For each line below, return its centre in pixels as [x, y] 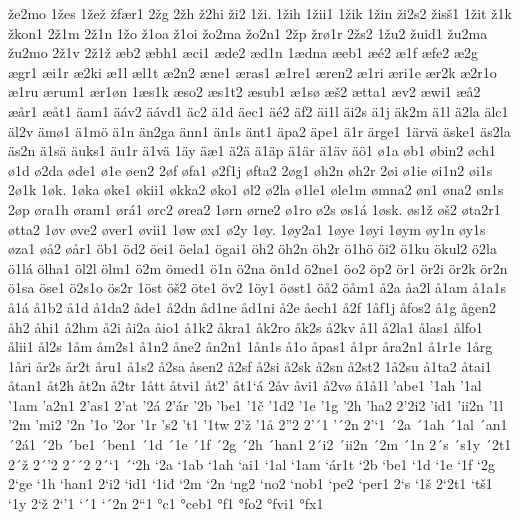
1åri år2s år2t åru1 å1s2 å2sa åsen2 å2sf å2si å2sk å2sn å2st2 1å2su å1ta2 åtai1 [250, 365]
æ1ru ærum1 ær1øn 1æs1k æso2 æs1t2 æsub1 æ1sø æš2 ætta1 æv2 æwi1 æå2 [244, 91]
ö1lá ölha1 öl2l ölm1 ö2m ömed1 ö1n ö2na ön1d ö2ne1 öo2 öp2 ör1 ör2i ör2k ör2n [258, 267]
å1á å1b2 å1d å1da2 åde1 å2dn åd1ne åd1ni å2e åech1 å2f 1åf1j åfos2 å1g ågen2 [252, 306]
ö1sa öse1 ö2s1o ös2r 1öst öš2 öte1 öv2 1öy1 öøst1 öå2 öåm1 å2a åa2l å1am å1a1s [257, 287]
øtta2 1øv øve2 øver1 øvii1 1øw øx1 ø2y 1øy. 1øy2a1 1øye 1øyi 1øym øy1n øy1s [247, 228]
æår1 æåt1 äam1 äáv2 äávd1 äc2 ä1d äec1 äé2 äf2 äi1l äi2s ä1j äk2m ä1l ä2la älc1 [258, 110]
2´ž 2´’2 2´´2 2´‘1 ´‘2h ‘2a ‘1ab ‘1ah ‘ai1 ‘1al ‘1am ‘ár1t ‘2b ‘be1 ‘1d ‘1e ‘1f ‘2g [251, 463]
